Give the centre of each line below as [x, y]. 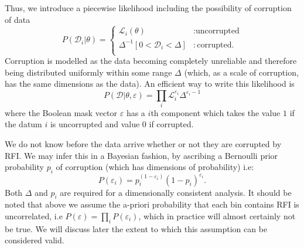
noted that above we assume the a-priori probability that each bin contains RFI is [152, 204]
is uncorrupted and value [95, 124]
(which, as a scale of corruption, [241, 72]
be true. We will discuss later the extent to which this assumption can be [136, 228]
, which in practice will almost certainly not [217, 215]
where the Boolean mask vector [61, 112]
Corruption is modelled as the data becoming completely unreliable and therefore [151, 61]
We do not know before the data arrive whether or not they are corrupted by [143, 144]
